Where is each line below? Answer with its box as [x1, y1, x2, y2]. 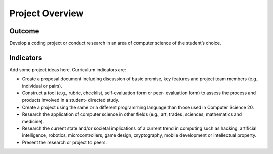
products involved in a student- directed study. [22, 97, 120, 103]
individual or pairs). [22, 83, 63, 89]
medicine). [22, 118, 44, 124]
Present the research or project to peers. [22, 139, 107, 145]
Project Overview [9, 8, 84, 19]
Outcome [9, 27, 39, 35]
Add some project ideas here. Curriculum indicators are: [9, 66, 126, 73]
